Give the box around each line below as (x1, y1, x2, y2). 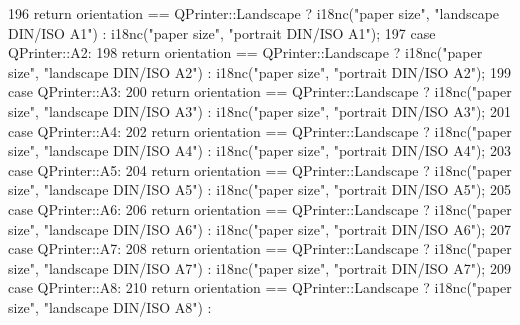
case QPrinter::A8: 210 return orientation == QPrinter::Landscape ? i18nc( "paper (8, 277, 512, 298)
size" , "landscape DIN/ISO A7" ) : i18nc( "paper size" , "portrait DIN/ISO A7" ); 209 (8, 257, 511, 278)
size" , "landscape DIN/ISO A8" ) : (8, 296, 212, 317)
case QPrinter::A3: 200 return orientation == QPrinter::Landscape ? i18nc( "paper (8, 81, 512, 102)
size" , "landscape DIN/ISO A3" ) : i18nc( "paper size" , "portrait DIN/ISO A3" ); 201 (8, 100, 511, 121)
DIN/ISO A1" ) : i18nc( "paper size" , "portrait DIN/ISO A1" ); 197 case (8, 22, 436, 43)
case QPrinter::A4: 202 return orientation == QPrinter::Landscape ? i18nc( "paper (8, 120, 512, 141)
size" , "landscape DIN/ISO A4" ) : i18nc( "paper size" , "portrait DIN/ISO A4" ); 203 (8, 140, 511, 161)
